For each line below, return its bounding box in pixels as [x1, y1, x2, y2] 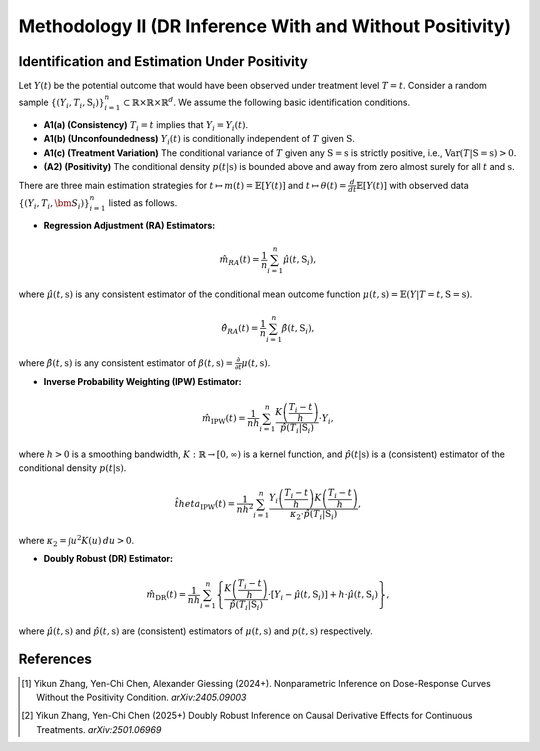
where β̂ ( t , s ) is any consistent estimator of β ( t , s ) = [18, 356, 234, 369]
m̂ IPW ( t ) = [201, 412, 246, 426]
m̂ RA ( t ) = [219, 254, 260, 267]
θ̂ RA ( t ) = [221, 322, 259, 336]
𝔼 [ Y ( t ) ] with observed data [356, 179, 469, 191]
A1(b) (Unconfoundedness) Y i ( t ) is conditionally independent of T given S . [43, 133, 355, 147]
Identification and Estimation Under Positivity [18, 53, 309, 70]
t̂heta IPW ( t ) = [174, 498, 235, 512]
